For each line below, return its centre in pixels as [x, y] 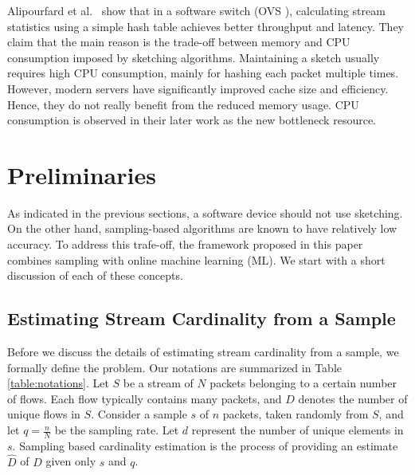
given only [71, 461]
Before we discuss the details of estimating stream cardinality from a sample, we [203, 352]
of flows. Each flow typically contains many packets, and [145, 398]
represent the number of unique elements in [298, 430]
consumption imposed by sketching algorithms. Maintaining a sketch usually [194, 57]
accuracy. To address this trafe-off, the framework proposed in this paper [185, 244]
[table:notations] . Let [58, 383]
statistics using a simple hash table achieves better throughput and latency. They [206, 26]
